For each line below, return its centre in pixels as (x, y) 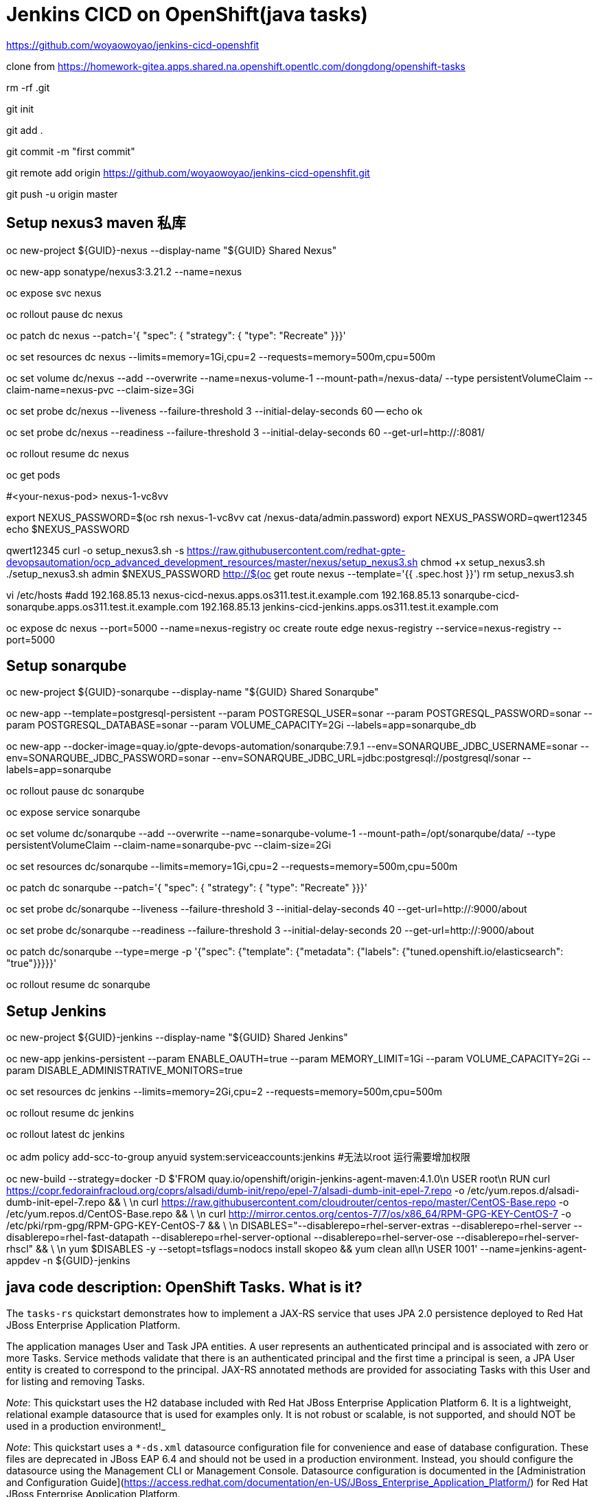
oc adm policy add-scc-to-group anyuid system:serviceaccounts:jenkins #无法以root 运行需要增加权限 (239, 1157)
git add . (25, 130)
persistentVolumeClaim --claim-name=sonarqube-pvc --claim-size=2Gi (169, 845)
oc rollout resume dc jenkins (70, 1113)
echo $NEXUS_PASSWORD (68, 529)
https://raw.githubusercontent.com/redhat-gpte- (296, 550)
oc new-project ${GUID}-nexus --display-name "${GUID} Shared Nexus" (172, 250)
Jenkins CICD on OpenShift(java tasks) (187, 14)
